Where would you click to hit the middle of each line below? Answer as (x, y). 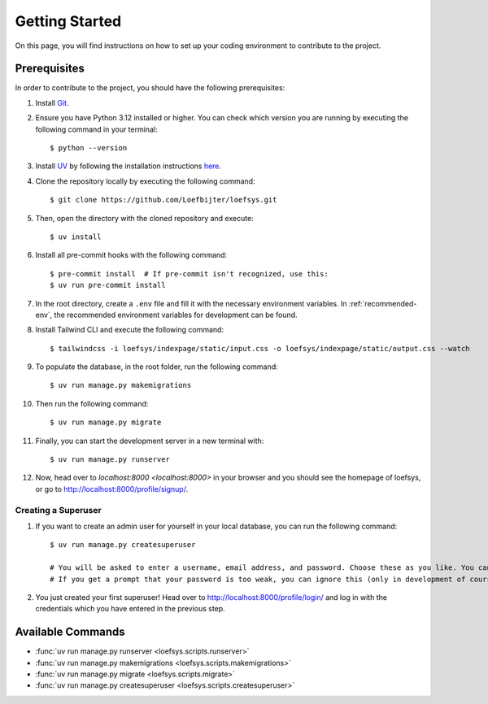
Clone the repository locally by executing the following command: (145, 181)
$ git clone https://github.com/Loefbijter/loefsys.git (163, 200)
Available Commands (70, 632)
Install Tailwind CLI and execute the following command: (129, 330)
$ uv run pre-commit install (108, 285)
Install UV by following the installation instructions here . (129, 166)
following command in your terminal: (96, 129)
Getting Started (68, 21)
